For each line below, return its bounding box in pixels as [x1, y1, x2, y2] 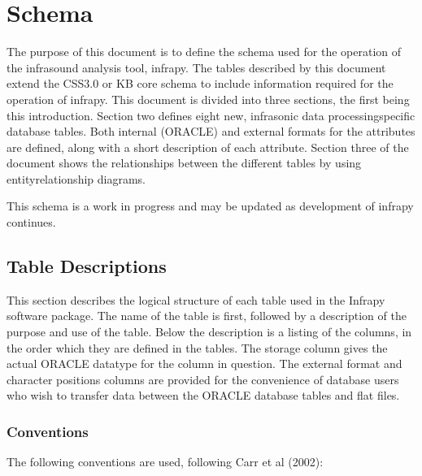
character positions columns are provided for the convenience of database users [7, 370, 399, 387]
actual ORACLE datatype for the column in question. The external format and [7, 355, 402, 372]
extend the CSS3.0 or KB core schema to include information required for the [7, 75, 394, 92]
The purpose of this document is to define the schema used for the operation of [7, 43, 402, 60]
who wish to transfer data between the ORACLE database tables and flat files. [7, 387, 400, 404]
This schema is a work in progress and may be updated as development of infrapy [7, 197, 414, 214]
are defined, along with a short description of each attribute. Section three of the [7, 138, 409, 155]
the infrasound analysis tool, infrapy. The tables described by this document [7, 58, 386, 76]
